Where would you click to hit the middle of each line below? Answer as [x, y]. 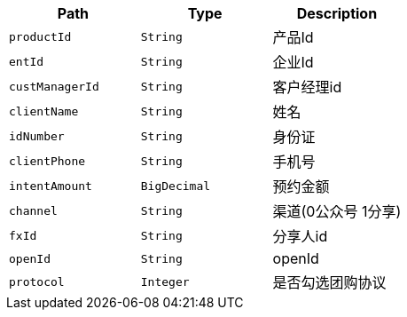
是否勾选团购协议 [329, 282]
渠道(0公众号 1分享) [337, 211]
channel [33, 210]
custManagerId [54, 86]
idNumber [37, 136]
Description [337, 13]
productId [40, 36]
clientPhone [47, 161]
